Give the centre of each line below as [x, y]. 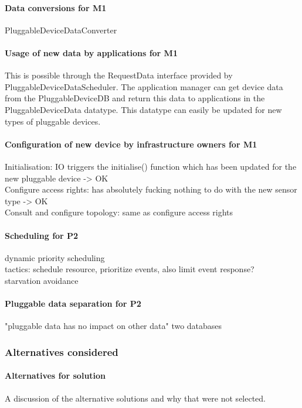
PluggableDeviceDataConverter [61, 30]
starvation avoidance [42, 280]
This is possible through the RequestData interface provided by [119, 75]
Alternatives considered [62, 352]
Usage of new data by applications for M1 [91, 52]
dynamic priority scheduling [55, 257]
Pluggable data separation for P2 [73, 304]
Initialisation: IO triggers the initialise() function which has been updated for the [151, 166]
